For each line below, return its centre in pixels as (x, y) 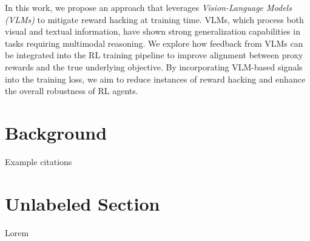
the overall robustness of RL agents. (72, 91)
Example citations (39, 161)
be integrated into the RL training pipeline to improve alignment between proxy (154, 55)
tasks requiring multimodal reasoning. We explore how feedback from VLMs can (154, 43)
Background (56, 132)
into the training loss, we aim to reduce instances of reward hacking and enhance (155, 79)
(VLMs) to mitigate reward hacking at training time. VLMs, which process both (154, 19)
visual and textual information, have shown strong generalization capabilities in (153, 31)
